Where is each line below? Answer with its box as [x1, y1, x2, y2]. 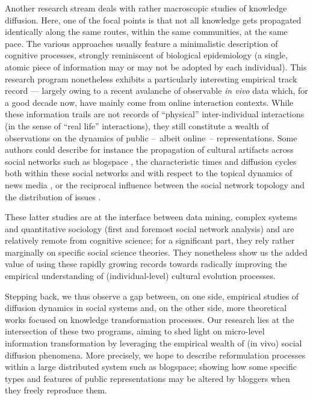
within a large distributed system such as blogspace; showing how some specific [5, 360, 297, 373]
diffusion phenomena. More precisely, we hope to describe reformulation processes [5, 348, 306, 361]
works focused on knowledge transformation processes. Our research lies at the [5, 313, 294, 325]
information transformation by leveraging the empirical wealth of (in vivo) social [5, 337, 302, 349]
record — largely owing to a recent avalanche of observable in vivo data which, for [5, 84, 308, 97]
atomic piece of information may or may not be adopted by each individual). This [5, 60, 307, 73]
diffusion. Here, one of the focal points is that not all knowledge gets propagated [5, 13, 302, 26]
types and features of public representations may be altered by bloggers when [5, 372, 290, 384]
